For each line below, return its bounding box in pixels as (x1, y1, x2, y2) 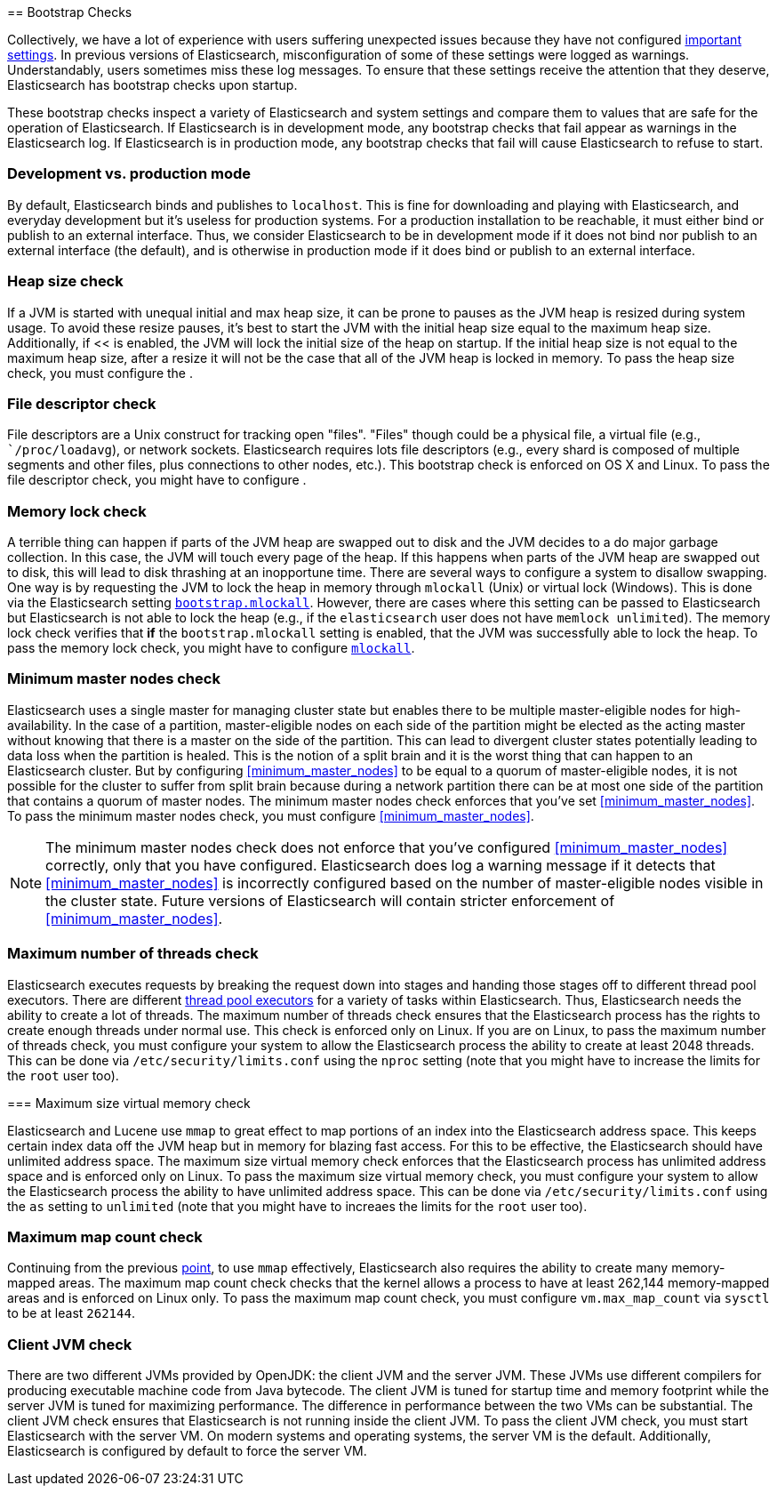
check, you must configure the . (7, 365, 193, 381)
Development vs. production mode (7, 165, 252, 183)
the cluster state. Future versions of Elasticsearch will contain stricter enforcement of (45, 891, 615, 910)
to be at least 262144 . (7, 1305, 135, 1321)
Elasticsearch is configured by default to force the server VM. (7, 1443, 367, 1458)
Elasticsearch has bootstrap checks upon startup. (7, 77, 298, 92)
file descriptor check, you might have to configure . (7, 472, 307, 488)
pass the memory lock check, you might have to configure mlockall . (7, 640, 415, 655)
